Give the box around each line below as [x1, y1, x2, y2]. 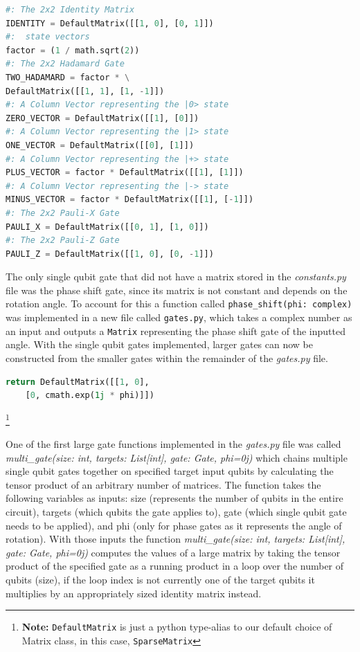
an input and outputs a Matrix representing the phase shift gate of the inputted [6, 323, 346, 338]
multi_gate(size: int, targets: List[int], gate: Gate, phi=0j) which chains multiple [6, 450, 348, 464]
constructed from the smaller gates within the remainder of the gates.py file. [6, 351, 328, 365]
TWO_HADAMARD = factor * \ [6, 72, 130, 82]
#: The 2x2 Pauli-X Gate [6, 208, 120, 218]
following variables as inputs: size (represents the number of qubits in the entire [6, 491, 343, 505]
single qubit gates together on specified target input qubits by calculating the [6, 464, 334, 478]
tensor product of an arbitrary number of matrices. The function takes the [6, 477, 321, 491]
